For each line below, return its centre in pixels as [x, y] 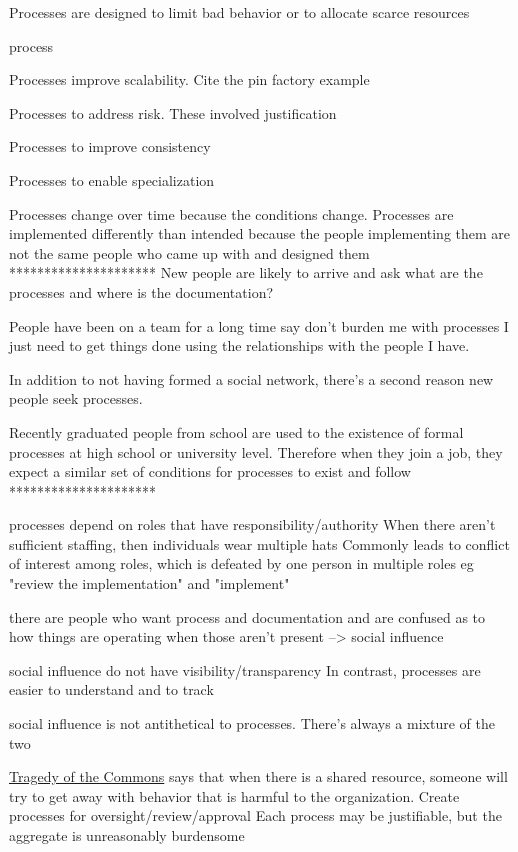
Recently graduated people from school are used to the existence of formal [236, 431]
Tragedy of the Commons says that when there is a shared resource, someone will [258, 776]
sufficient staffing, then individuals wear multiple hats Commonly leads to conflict [259, 543]
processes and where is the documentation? [141, 291]
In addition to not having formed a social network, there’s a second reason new [251, 378]
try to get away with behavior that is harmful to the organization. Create [234, 795]
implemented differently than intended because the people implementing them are [260, 233]
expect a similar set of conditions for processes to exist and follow [210, 471]
